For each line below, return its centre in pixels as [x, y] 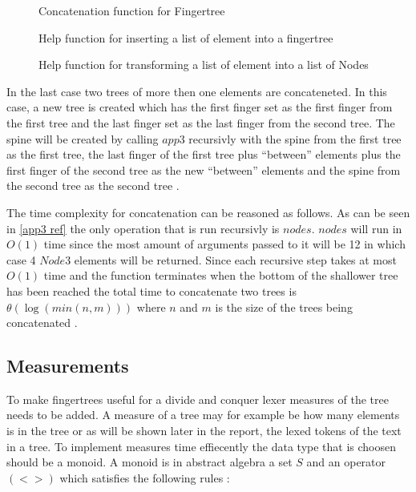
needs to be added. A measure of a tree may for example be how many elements [203, 415]
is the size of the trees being [284, 306]
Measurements [68, 366]
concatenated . [42, 323]
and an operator [346, 462]
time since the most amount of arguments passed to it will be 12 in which [224, 244]
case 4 [21, 259]
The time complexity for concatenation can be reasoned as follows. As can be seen [208, 212]
